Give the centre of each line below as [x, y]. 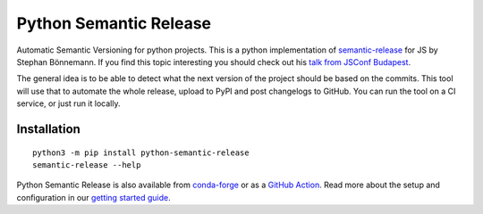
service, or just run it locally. [68, 103]
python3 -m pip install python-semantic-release [141, 152]
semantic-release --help [87, 165]
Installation [48, 129]
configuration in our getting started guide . [93, 197]
